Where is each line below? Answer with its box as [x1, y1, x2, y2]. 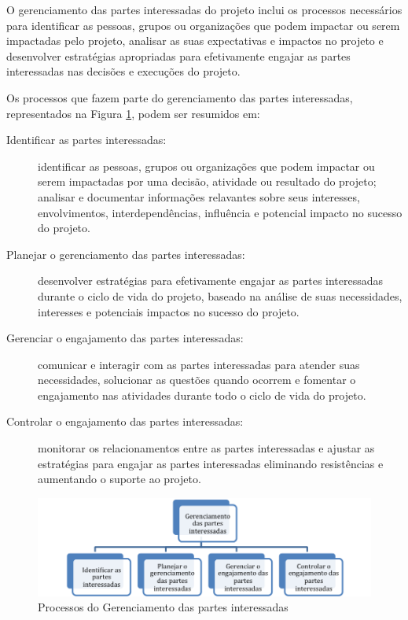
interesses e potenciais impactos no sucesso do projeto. [38, 303, 300, 319]
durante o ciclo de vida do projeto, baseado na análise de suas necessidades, [38, 287, 402, 304]
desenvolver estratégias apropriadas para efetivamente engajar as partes [6, 47, 351, 64]
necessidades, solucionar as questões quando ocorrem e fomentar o [38, 371, 356, 388]
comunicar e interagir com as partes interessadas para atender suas [38, 356, 360, 372]
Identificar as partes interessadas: [6, 131, 167, 148]
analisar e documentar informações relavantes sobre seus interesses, [38, 188, 360, 205]
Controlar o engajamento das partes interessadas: [6, 413, 244, 430]
